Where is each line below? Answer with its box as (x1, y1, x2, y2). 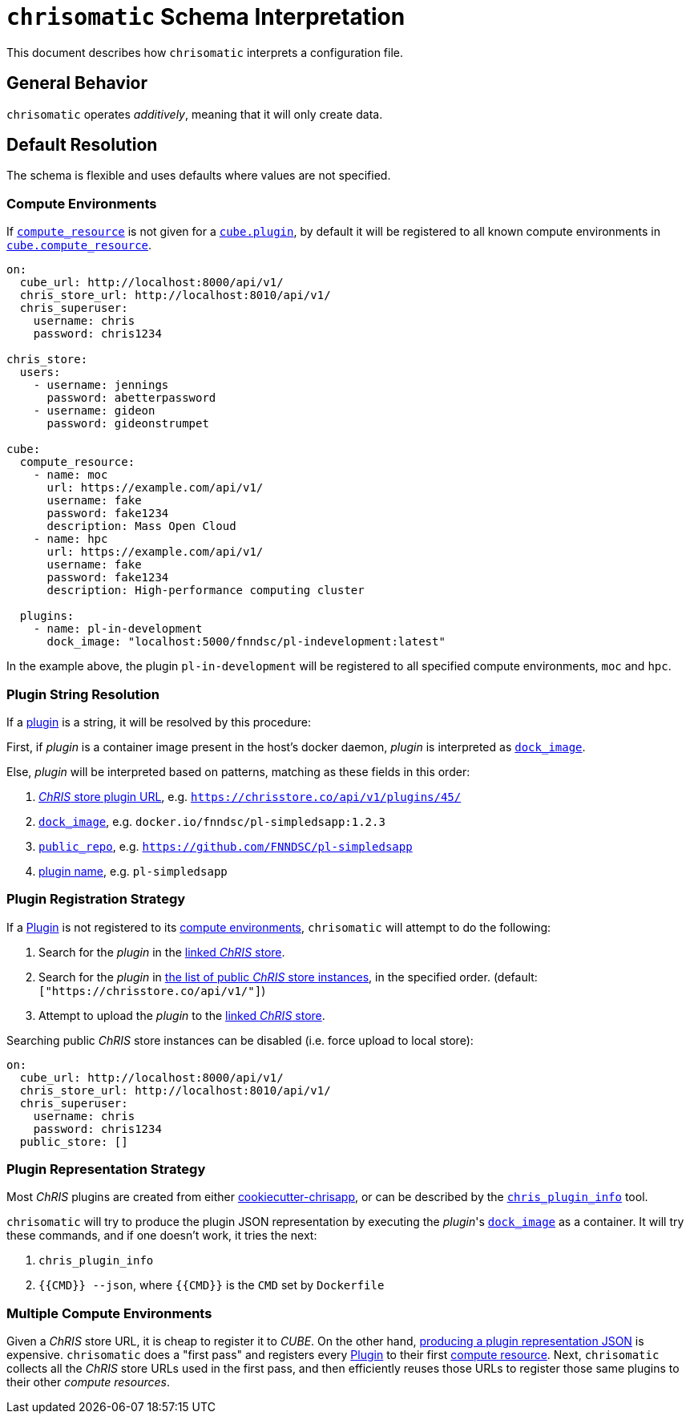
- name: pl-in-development (33, 622, 203, 636)
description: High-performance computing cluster (46, 584, 365, 597)
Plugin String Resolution (6, 686, 160, 702)
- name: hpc (33, 532, 108, 546)
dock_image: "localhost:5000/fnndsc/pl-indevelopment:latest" (46, 635, 446, 649)
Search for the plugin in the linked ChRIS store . (38, 945, 285, 959)
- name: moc (33, 468, 108, 482)
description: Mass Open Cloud (46, 520, 236, 533)
